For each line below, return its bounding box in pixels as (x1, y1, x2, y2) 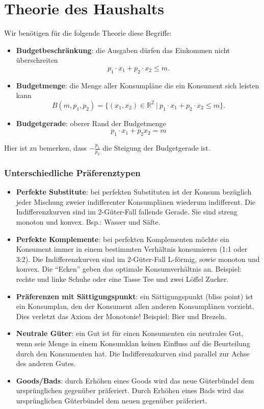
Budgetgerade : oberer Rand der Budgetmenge (16, 117, 166, 128)
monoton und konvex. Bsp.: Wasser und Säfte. (16, 216, 161, 227)
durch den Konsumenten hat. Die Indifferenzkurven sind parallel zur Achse (16, 348, 250, 358)
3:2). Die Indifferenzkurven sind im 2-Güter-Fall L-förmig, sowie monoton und (16, 253, 260, 264)
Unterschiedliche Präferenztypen (4, 166, 141, 179)
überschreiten (16, 55, 58, 65)
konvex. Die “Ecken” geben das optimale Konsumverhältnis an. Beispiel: (16, 263, 242, 274)
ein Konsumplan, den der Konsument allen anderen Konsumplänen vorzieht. (16, 301, 254, 311)
